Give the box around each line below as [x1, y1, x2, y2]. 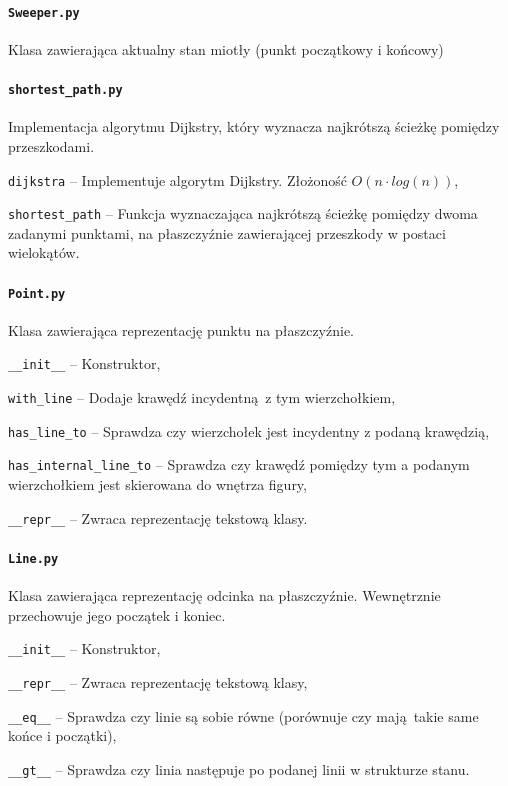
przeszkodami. [8, 135, 95, 156]
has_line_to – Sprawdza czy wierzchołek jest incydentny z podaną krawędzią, [8, 420, 490, 441]
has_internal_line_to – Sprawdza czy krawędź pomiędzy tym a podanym [8, 454, 470, 475]
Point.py [8, 286, 66, 301]
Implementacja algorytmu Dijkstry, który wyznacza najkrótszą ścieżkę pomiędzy [8, 116, 500, 137]
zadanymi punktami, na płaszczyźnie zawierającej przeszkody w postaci [8, 222, 446, 243]
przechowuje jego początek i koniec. [8, 604, 226, 625]
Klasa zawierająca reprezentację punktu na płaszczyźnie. [8, 319, 355, 340]
